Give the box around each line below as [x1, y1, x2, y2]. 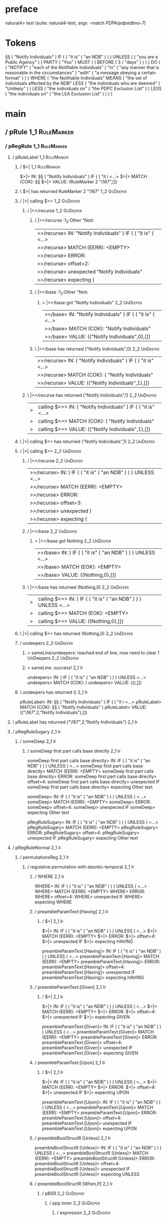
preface [5, 3, 38, 15]
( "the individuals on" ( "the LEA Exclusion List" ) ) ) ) [5, 90, 113, 96]
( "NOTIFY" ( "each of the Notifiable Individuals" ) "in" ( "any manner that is [5, 64, 160, 70]
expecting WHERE [34, 899, 72, 905]
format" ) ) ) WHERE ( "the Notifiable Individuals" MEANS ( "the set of [5, 75, 148, 81]
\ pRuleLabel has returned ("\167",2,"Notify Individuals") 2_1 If [12, 719, 138, 725]
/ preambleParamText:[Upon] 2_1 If [34, 1060, 106, 1066]
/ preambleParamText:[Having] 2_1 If [34, 909, 109, 915]
